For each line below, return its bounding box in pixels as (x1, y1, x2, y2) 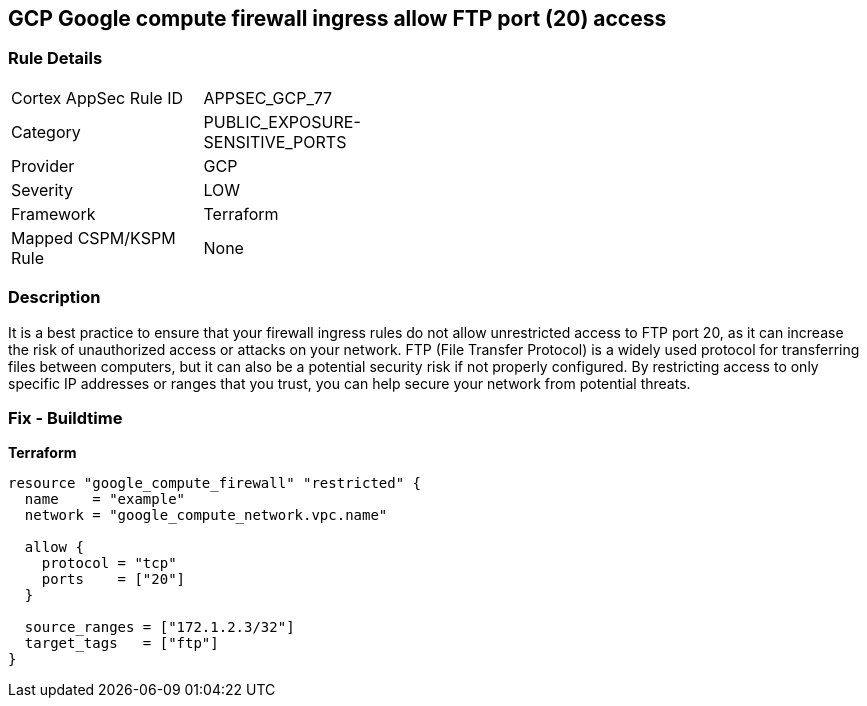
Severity (11, 179, 73, 200)
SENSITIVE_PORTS (203, 131, 347, 152)
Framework (11, 203, 96, 224)
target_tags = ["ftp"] (24, 635, 219, 652)
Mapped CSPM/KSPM (11, 227, 176, 248)
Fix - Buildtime (8, 407, 123, 428)
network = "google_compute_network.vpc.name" (24, 507, 388, 524)
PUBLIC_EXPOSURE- (203, 111, 361, 132)
